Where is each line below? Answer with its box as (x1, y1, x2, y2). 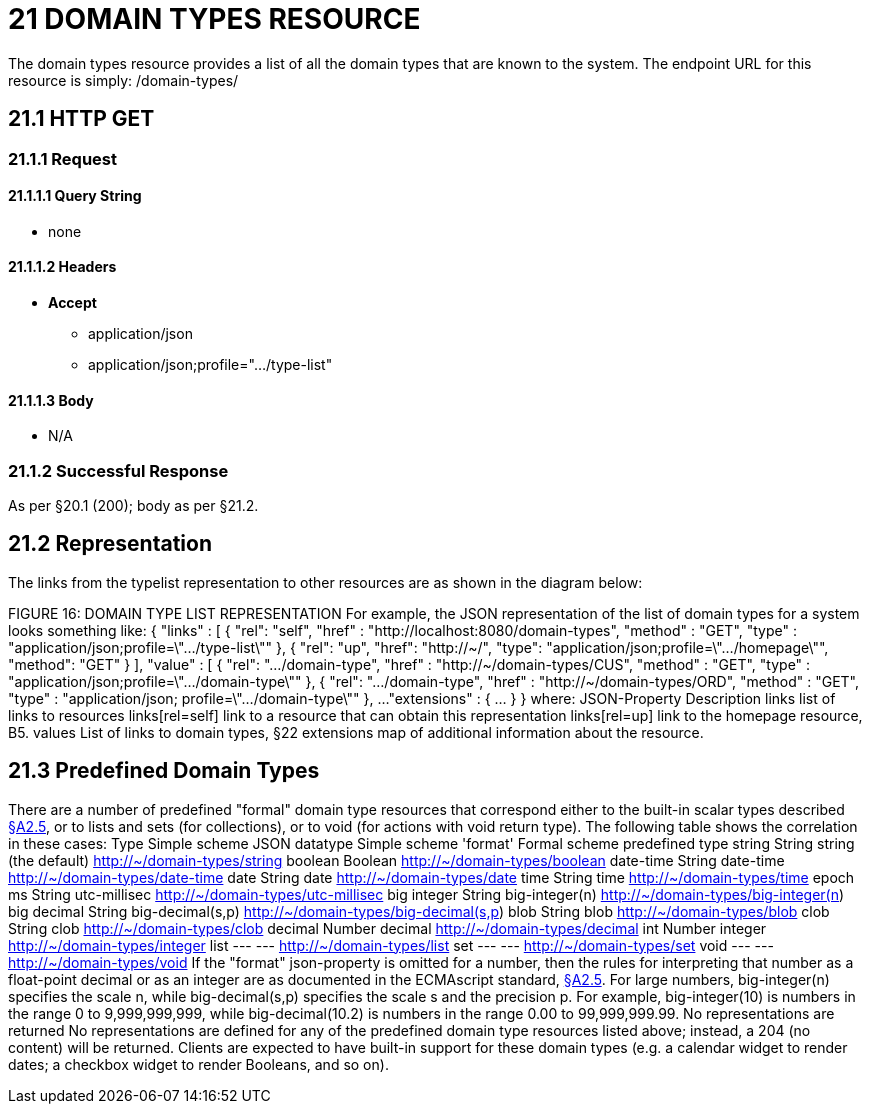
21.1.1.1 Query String (8, 187, 142, 205)
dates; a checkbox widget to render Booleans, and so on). (8, 1055, 389, 1073)
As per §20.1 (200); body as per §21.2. (8, 497, 259, 514)
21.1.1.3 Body (8, 391, 94, 409)
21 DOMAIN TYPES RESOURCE (8, 2, 421, 36)
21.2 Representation (8, 531, 212, 557)
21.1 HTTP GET (8, 106, 155, 132)
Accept (48, 294, 97, 312)
